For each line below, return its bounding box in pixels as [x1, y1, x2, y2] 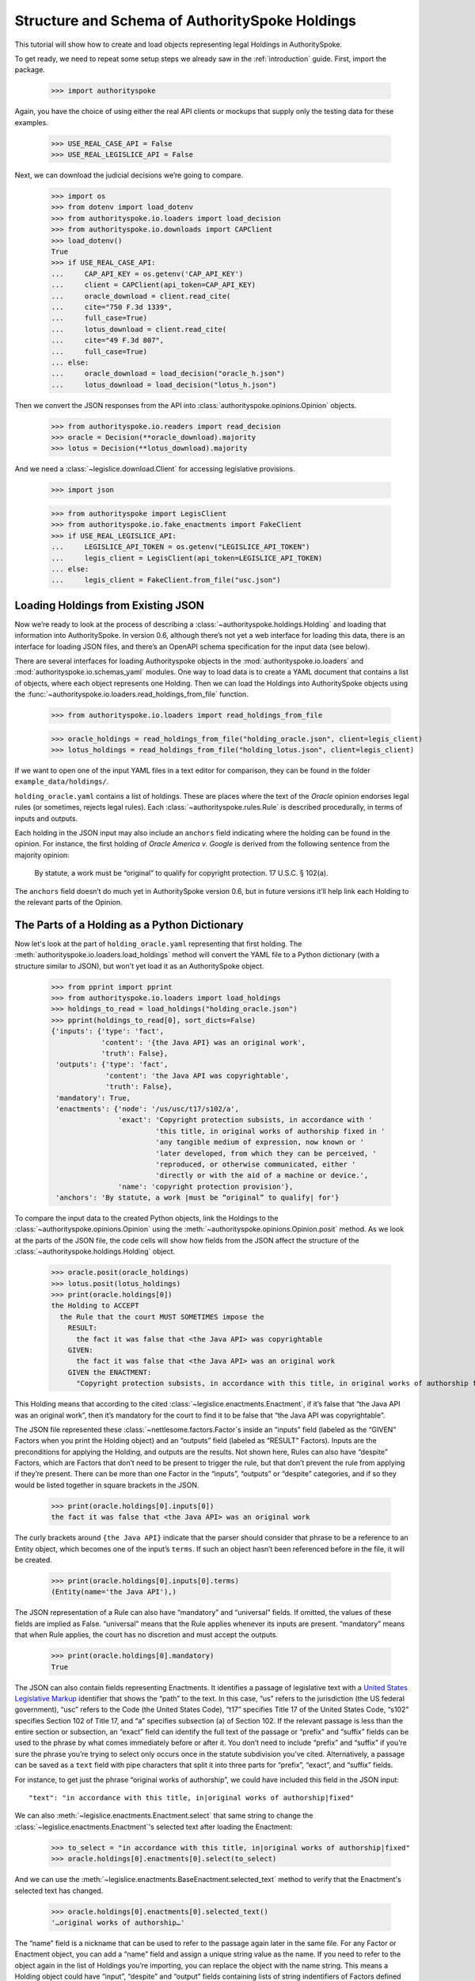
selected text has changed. [14, 1886, 104, 1895]
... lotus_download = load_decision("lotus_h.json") [51, 380, 277, 389]
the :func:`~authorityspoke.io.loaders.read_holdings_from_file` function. [14, 689, 249, 699]
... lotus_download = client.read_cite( [51, 325, 227, 334]
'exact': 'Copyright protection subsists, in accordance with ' [117, 1116, 373, 1124]
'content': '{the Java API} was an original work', [101, 1038, 306, 1047]
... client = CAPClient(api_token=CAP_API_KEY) [51, 281, 256, 289]
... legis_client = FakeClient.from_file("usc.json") [51, 575, 281, 585]
